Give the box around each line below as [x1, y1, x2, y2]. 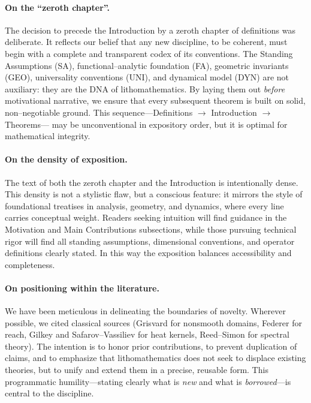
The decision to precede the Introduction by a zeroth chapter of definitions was [5, 23, 295, 36]
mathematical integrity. [5, 130, 90, 142]
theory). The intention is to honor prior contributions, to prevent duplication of [5, 339, 297, 352]
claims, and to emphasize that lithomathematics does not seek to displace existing [5, 351, 306, 364]
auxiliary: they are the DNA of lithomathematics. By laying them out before [5, 82, 285, 95]
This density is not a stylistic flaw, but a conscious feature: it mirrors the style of [5, 188, 303, 200]
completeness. [5, 258, 55, 270]
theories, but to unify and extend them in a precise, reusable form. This [5, 363, 268, 376]
